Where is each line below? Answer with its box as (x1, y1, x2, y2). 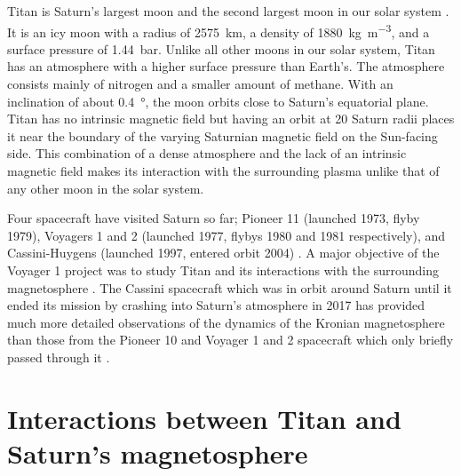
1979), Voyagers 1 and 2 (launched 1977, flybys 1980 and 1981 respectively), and (7, 226, 446, 244)
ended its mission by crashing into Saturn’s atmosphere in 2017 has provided (7, 296, 425, 314)
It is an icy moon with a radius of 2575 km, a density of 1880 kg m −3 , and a (7, 20, 430, 41)
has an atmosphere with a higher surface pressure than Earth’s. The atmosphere (7, 57, 445, 75)
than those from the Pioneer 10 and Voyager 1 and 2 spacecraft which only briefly (7, 330, 454, 349)
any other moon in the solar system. (7, 178, 204, 197)
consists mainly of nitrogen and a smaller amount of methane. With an (7, 75, 393, 93)
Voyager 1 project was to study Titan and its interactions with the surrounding (7, 260, 439, 279)
